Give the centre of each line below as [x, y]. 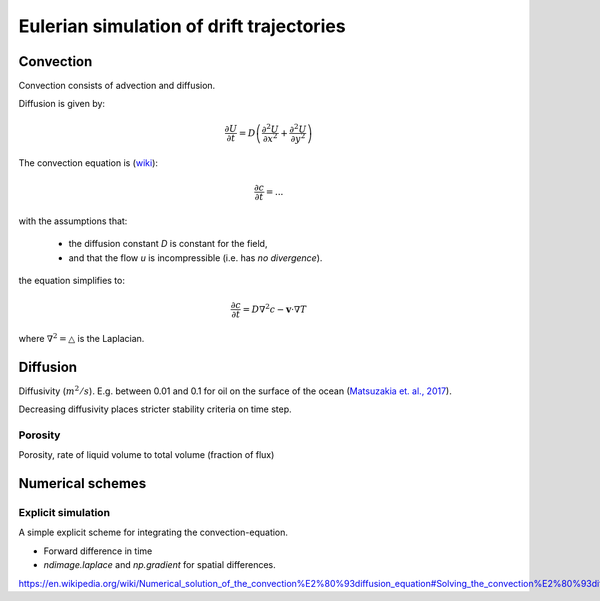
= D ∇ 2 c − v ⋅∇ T [274, 308]
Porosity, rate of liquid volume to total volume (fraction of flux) [146, 455]
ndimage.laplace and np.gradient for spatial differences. [160, 565]
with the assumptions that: [73, 221]
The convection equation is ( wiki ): [88, 162]
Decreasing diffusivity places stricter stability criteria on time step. [155, 409]
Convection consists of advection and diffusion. [117, 86]
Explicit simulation [64, 513]
